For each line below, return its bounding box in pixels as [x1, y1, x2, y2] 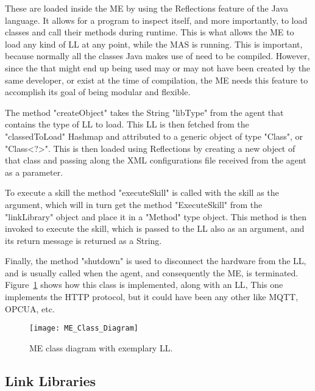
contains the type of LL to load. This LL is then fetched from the [5, 118, 249, 131]
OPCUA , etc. [5, 302, 55, 315]
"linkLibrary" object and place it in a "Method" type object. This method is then [5, 210, 307, 223]
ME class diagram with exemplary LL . [29, 341, 173, 354]
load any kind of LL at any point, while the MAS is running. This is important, [5, 37, 303, 50]
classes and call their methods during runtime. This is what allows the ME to [5, 26, 294, 38]
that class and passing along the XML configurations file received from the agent [5, 154, 306, 167]
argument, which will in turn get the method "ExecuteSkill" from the [5, 198, 263, 210]
